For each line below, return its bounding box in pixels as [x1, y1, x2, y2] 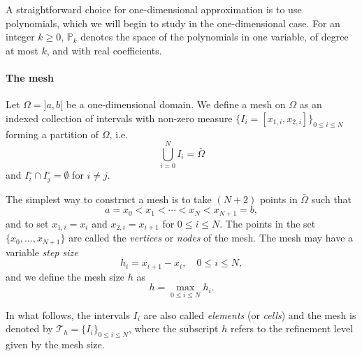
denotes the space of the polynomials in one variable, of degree [80, 29, 349, 44]
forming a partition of [6, 126, 99, 141]
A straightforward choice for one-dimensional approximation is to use [6, 2, 302, 16]
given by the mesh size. [6, 336, 105, 351]
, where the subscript [128, 321, 219, 336]
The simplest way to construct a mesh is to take [6, 191, 212, 206]
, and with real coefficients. [46, 43, 162, 57]
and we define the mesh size [6, 269, 125, 283]
